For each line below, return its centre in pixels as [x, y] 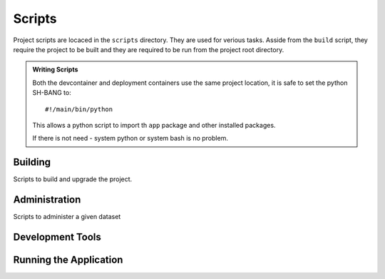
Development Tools [57, 237]
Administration [47, 199]
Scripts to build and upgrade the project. [73, 179]
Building [32, 162]
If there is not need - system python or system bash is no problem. [130, 138]
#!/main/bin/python [79, 109]
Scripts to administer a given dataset [67, 217]
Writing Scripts [55, 70]
